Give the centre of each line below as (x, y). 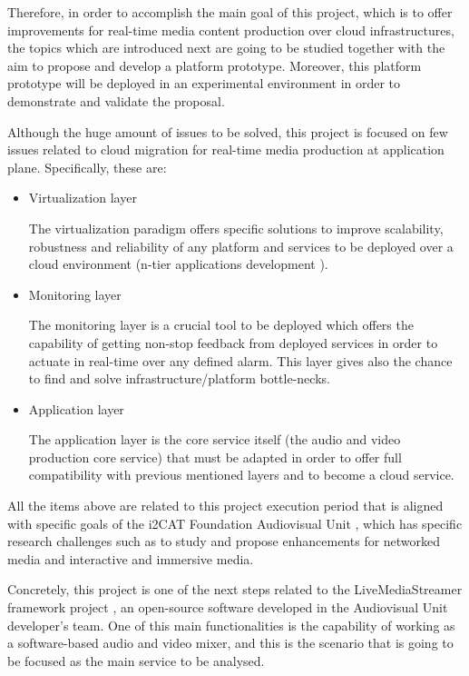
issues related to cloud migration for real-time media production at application (226, 149)
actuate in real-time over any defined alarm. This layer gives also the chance (240, 360)
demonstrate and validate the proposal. (116, 100)
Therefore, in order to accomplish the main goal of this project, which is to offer (230, 12)
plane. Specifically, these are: (87, 167)
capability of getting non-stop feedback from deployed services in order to (233, 342)
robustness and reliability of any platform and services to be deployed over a (241, 246)
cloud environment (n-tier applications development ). (178, 264)
